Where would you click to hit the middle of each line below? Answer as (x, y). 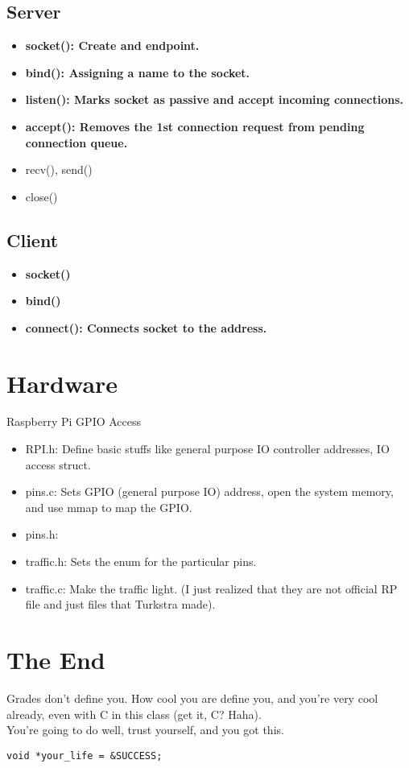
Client (33, 239)
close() (41, 196)
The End (56, 659)
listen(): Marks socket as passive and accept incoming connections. (215, 99)
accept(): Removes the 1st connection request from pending (195, 126)
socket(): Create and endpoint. (112, 45)
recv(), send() (59, 169)
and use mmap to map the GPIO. (109, 507)
